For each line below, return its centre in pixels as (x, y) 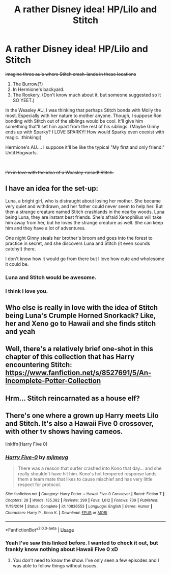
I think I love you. (27, 291)
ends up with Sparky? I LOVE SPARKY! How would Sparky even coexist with (85, 132)
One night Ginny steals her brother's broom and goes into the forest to (79, 238)
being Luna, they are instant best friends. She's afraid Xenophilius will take (83, 217)
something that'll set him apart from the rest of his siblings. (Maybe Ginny (82, 126)
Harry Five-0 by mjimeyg (37, 457)
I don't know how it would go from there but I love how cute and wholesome (85, 259)
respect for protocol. (39, 485)
